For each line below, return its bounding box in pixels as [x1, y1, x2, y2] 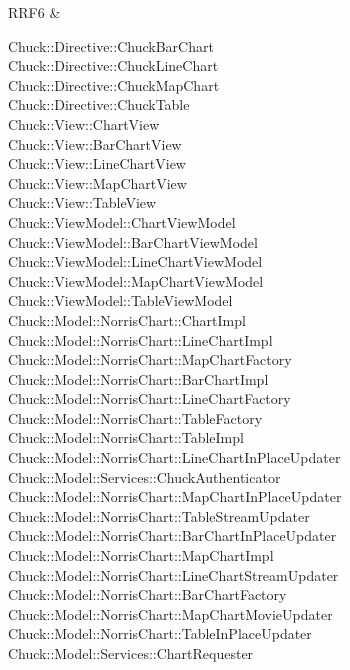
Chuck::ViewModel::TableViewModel [8, 290, 233, 311]
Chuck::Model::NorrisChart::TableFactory [8, 407, 263, 428]
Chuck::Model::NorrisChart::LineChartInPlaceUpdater [8, 447, 341, 468]
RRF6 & [8, 2, 61, 22]
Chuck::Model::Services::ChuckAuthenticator [8, 466, 281, 487]
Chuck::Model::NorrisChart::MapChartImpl [8, 545, 274, 566]
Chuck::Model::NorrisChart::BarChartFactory [8, 584, 287, 605]
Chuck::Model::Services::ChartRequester [8, 643, 254, 663]
